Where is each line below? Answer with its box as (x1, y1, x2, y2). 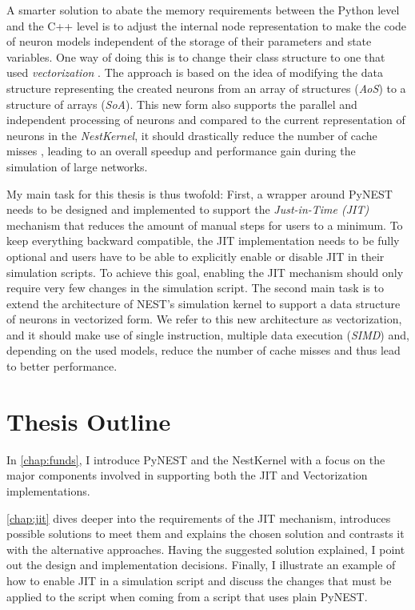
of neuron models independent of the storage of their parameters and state (6, 33, 372, 50)
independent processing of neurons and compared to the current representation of (6, 111, 405, 128)
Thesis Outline (6, 404, 171, 437)
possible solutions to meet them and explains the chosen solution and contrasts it (6, 525, 405, 542)
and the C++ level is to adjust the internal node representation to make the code (6, 17, 407, 34)
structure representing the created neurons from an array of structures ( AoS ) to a (6, 79, 406, 96)
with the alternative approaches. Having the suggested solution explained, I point (6, 540, 405, 557)
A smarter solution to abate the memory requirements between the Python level (6, 2, 400, 18)
